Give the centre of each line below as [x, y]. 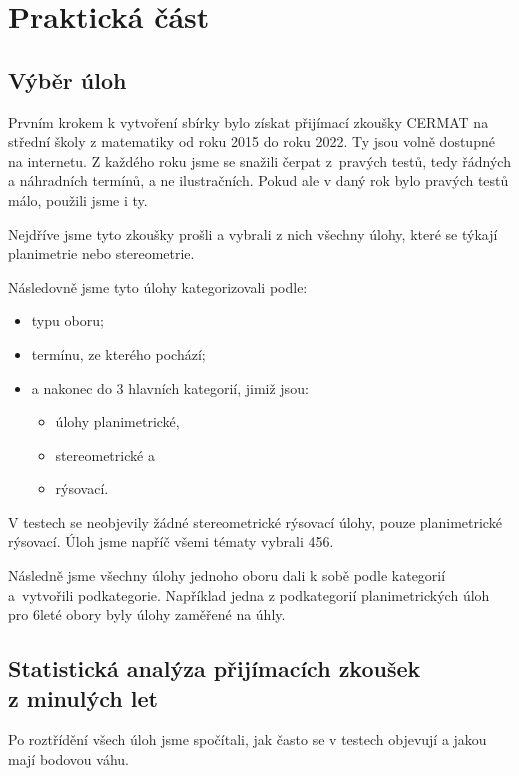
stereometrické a [105, 454]
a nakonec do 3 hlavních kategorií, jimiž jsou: [170, 387]
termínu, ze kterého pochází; [118, 353]
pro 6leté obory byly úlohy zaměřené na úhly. [147, 614]
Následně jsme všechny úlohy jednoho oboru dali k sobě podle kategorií [227, 575]
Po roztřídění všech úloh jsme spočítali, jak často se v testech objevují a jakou [247, 739]
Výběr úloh [67, 79]
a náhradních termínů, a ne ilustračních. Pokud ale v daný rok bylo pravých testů [258, 180]
